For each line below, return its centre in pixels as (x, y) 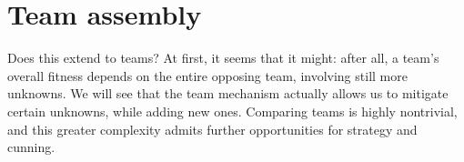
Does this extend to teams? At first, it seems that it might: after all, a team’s (223, 58)
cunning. (31, 147)
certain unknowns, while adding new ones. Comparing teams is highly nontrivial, (232, 111)
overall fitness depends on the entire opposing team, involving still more (207, 75)
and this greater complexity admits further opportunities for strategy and (212, 129)
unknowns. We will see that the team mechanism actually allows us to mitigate (228, 93)
